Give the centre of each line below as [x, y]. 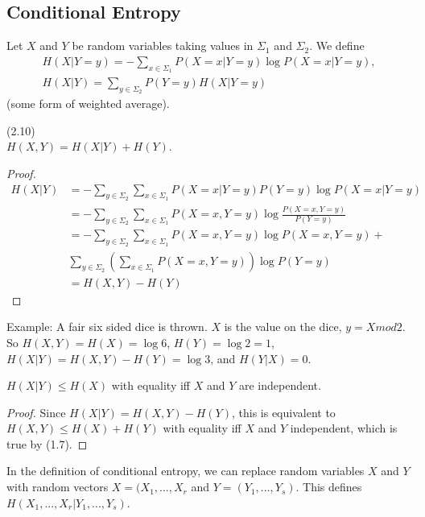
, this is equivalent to [283, 412]
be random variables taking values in [163, 45]
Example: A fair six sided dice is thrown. [107, 327]
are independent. [280, 385]
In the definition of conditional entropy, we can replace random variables [186, 471]
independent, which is [344, 428]
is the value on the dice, [283, 327]
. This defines [329, 487]
